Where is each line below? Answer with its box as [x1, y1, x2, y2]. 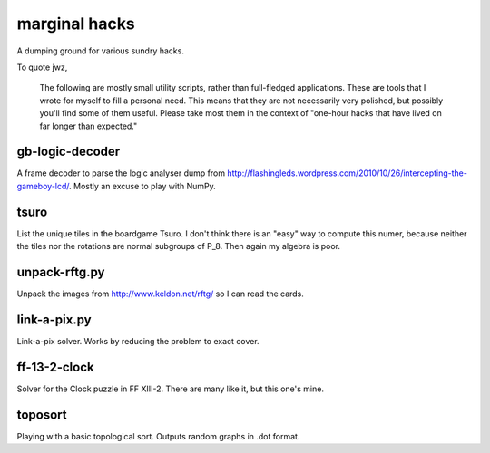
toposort [16, 407, 67, 422]
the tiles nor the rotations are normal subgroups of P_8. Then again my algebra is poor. [16, 241, 340, 252]
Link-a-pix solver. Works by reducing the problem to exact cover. [16, 335, 260, 346]
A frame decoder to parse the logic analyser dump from [16, 168, 226, 178]
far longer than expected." [39, 120, 138, 131]
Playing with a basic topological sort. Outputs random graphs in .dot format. [16, 430, 300, 441]
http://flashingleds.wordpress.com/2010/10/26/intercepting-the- [227, 168, 467, 178]
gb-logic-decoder [16, 144, 121, 159]
